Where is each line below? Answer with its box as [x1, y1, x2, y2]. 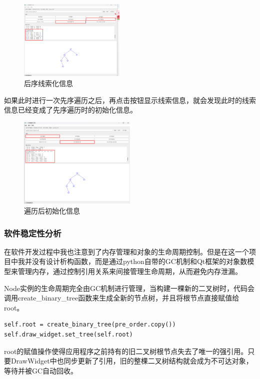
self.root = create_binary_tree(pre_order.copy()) [4, 321, 176, 328]
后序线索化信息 [24, 77, 73, 88]
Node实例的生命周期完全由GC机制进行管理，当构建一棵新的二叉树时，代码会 [4, 282, 254, 293]
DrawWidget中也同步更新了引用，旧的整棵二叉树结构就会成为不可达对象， [10, 355, 253, 366]
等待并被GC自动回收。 [4, 365, 78, 375]
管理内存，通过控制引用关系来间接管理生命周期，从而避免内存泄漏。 [17, 266, 242, 276]
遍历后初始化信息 [24, 205, 80, 216]
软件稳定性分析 [4, 226, 61, 239]
